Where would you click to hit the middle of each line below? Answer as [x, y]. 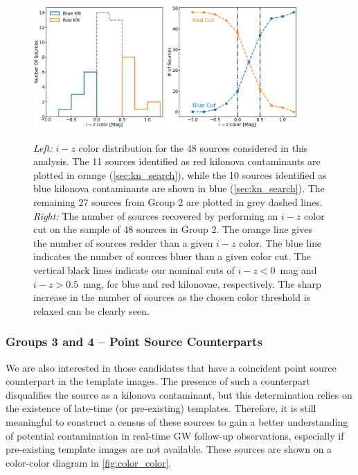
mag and [298, 269]
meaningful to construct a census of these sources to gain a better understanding [177, 421]
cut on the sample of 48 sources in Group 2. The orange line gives [173, 229]
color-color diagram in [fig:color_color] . [89, 462]
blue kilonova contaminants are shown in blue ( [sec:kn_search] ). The [179, 188]
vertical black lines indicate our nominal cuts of [134, 269]
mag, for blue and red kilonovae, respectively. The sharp [202, 283]
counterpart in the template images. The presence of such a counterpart [158, 381]
